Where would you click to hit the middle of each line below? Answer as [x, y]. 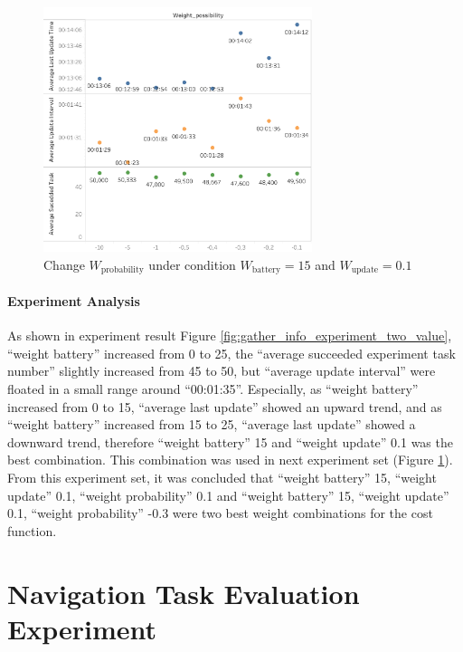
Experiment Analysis [74, 301]
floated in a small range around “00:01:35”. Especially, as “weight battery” [213, 389]
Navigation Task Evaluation [184, 593]
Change [64, 264]
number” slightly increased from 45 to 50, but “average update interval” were [222, 371]
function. [32, 530]
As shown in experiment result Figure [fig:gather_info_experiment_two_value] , [230, 336]
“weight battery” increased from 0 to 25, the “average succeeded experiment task [231, 353]
